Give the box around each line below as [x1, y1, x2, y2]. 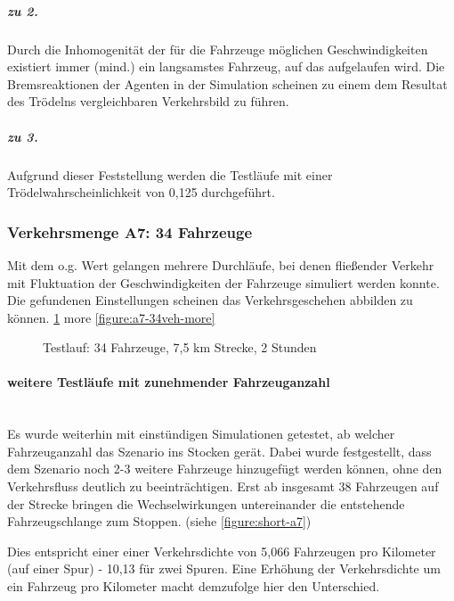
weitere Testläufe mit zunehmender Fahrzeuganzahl [7, 373, 330, 391]
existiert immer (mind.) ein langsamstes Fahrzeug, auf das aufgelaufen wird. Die [7, 57, 445, 76]
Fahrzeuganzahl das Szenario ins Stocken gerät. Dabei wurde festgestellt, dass [7, 441, 432, 460]
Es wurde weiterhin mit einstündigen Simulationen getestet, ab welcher [7, 424, 395, 443]
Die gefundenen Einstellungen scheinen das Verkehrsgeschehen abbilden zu [7, 291, 413, 309]
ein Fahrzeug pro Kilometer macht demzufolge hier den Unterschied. [7, 577, 380, 596]
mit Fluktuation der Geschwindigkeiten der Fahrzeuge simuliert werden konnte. [7, 273, 440, 292]
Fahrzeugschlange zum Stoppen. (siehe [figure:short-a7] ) [7, 512, 312, 531]
